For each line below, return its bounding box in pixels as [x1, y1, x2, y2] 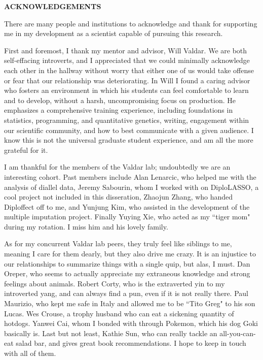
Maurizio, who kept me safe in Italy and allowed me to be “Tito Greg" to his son [4, 298, 255, 309]
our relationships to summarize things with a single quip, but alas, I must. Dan [4, 258, 250, 269]
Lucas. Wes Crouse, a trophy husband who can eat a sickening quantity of [4, 308, 234, 318]
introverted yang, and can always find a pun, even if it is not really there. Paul [4, 288, 248, 299]
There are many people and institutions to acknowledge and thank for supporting [4, 18, 257, 28]
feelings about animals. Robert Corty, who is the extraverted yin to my [4, 278, 225, 288]
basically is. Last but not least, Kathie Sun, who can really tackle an [4, 328, 217, 338]
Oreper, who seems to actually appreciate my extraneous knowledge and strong [4, 268, 250, 279]
